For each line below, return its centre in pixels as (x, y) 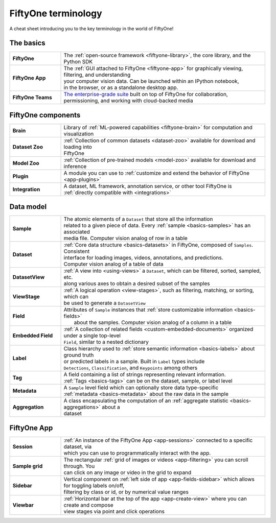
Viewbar (23, 505)
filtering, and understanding (97, 75)
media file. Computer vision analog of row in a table (125, 239)
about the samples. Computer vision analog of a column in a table (153, 323)
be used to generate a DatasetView (105, 303)
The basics (27, 43)
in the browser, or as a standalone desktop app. (121, 88)
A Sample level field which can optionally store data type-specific (141, 388)
